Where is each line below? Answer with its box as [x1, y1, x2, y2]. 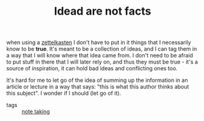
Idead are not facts [54, 4, 151, 18]
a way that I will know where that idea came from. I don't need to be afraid [6, 52, 194, 59]
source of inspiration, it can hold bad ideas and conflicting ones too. [6, 65, 178, 72]
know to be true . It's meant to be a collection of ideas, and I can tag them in [6, 45, 197, 53]
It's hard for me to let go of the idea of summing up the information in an [6, 76, 188, 84]
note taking [21, 108, 50, 116]
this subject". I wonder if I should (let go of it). [6, 90, 121, 97]
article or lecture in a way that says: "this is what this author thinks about [6, 83, 189, 90]
